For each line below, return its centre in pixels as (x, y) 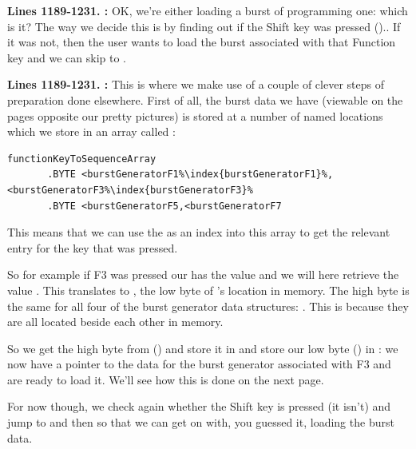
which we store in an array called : (91, 131)
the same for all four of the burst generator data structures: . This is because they (208, 306)
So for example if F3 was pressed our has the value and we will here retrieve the (203, 274)
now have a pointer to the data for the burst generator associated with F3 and (199, 364)
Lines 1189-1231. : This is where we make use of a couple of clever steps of (196, 84)
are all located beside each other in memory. (115, 322)
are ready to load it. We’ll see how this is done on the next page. (166, 379)
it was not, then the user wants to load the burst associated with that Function (202, 42)
